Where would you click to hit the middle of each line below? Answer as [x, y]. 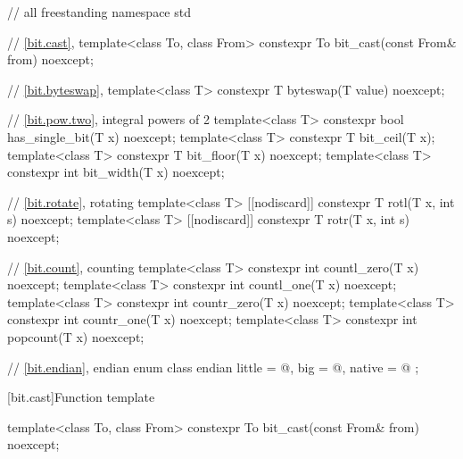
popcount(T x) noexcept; [76, 336]
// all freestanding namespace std [99, 12]
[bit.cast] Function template [81, 397]
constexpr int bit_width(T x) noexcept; [116, 172]
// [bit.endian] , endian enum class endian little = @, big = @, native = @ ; [213, 367]
